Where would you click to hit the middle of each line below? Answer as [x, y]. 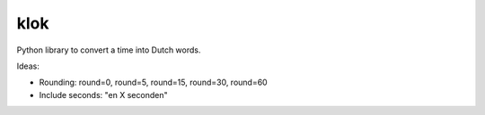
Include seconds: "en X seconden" [103, 94]
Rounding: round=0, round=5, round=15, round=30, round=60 [154, 82]
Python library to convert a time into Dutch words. [109, 50]
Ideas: [28, 66]
